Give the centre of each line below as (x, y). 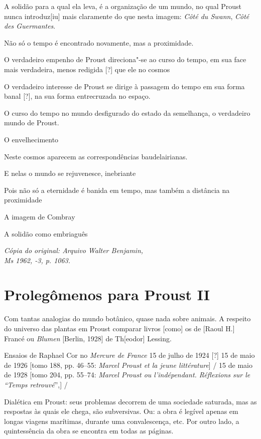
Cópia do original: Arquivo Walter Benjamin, (74, 250)
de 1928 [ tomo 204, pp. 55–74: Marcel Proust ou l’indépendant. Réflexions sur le (127, 375)
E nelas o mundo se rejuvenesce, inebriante (70, 173)
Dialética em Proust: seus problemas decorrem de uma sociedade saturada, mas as (130, 401)
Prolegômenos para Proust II (107, 294)
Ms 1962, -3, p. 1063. (37, 260)
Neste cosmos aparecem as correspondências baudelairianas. (96, 156)
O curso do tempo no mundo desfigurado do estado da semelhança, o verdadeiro (127, 113)
